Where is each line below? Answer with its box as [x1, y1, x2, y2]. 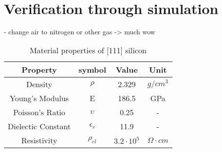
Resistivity [21, 134, 57, 146]
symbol [78, 63, 107, 75]
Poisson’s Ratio [13, 106, 66, 118]
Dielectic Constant [8, 120, 71, 132]
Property [21, 63, 57, 75]
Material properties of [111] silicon [30, 44, 147, 56]
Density [26, 78, 53, 90]
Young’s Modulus [10, 92, 69, 104]
